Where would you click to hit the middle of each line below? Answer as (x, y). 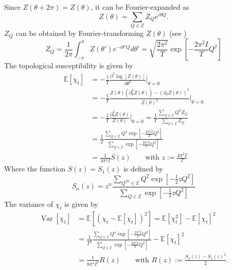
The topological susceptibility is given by (69, 65)
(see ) (178, 33)
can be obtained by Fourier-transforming (80, 33)
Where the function (35, 169)
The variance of (29, 204)
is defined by (143, 169)
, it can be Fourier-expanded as (140, 7)
